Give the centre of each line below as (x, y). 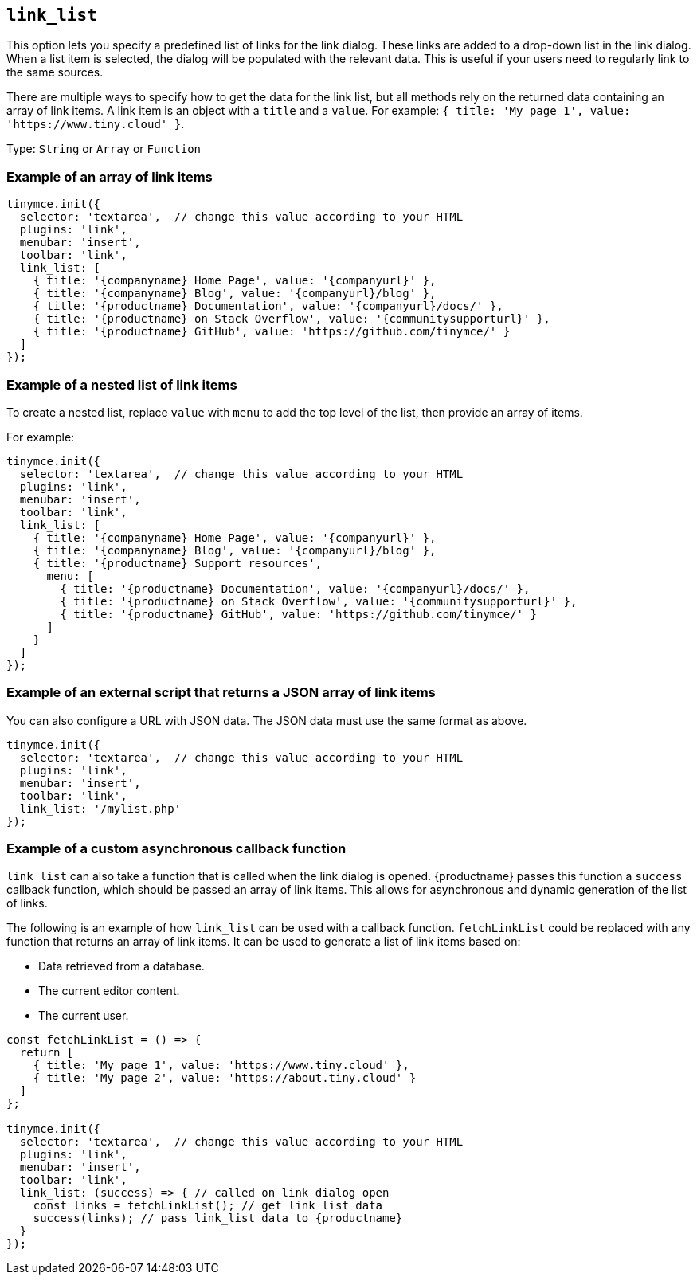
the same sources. (55, 72)
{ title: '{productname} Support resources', (178, 563)
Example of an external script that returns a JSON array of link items (221, 693)
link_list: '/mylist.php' (100, 808)
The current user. (84, 1016)
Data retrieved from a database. (121, 966)
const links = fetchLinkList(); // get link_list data (208, 1206)
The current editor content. (109, 991)
